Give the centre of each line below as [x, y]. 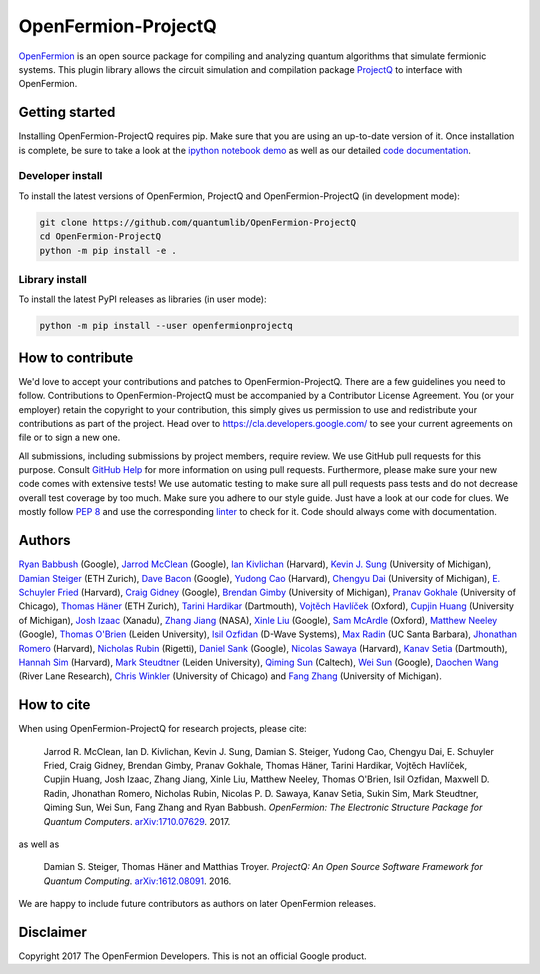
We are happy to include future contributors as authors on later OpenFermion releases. [197, 904]
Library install [52, 279]
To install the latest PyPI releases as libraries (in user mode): [142, 299]
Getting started [67, 112]
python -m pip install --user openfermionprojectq [166, 326]
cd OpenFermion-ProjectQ [100, 236]
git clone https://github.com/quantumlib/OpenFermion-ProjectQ [198, 222]
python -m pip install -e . [108, 250]
